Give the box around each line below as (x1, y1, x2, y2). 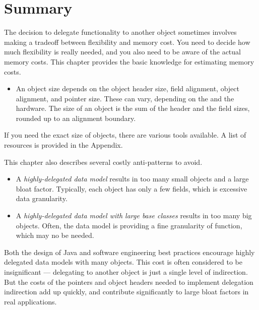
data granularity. (16, 193, 68, 204)
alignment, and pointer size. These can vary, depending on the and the (16, 93, 234, 103)
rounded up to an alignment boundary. (16, 112, 136, 123)
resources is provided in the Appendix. (4, 140, 123, 150)
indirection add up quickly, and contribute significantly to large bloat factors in (4, 286, 249, 297)
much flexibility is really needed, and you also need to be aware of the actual (4, 46, 241, 57)
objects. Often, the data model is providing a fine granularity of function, (16, 220, 242, 230)
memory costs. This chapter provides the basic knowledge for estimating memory (4, 56, 254, 67)
